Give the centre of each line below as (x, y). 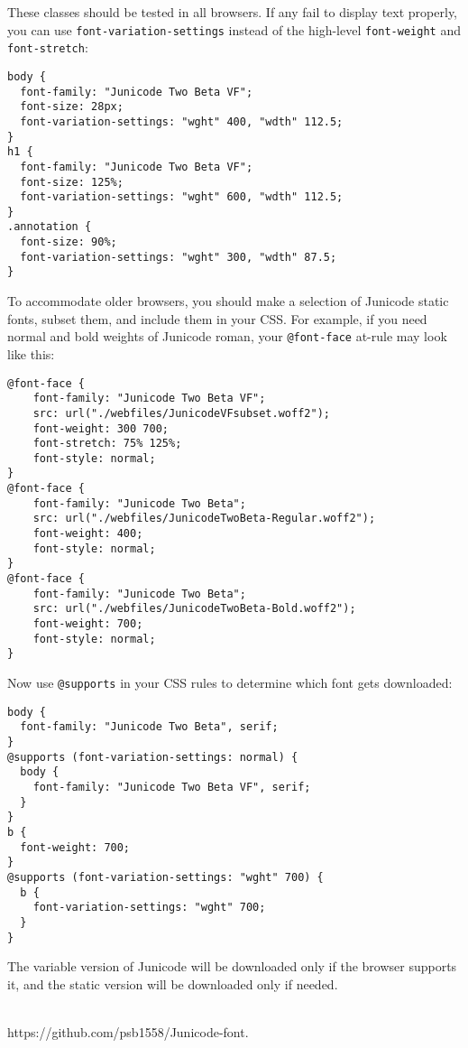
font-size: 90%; (69, 242)
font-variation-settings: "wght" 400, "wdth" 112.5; (182, 121)
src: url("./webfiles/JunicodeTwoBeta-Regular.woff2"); (204, 519)
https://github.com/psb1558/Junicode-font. (128, 1031)
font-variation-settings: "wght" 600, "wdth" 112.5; (182, 197)
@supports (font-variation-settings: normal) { (153, 757)
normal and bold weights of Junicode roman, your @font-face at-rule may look (227, 336)
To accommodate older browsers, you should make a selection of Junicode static (228, 301)
